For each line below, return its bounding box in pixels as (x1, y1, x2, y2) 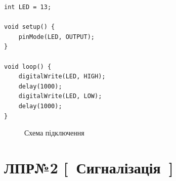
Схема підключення (24, 127, 84, 138)
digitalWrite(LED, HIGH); (18, 73, 106, 80)
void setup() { (4, 23, 55, 31)
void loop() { (4, 63, 52, 70)
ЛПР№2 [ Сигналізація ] (4, 157, 173, 177)
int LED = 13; (4, 4, 52, 11)
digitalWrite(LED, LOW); (18, 93, 102, 100)
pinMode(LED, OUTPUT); (18, 33, 95, 40)
